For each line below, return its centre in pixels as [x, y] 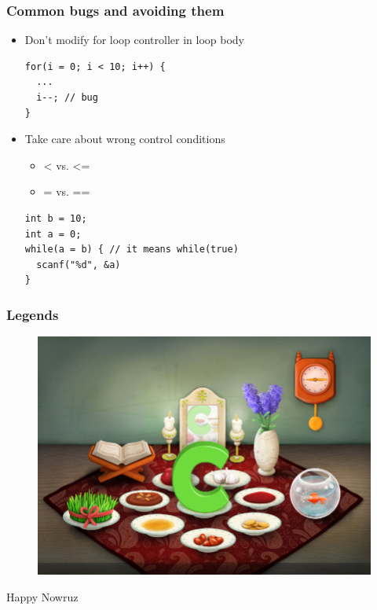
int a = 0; [53, 234]
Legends [33, 314]
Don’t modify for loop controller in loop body [135, 40]
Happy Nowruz [42, 596]
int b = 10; [56, 218]
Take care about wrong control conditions [125, 139]
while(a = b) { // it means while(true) [132, 250]
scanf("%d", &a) [79, 265]
